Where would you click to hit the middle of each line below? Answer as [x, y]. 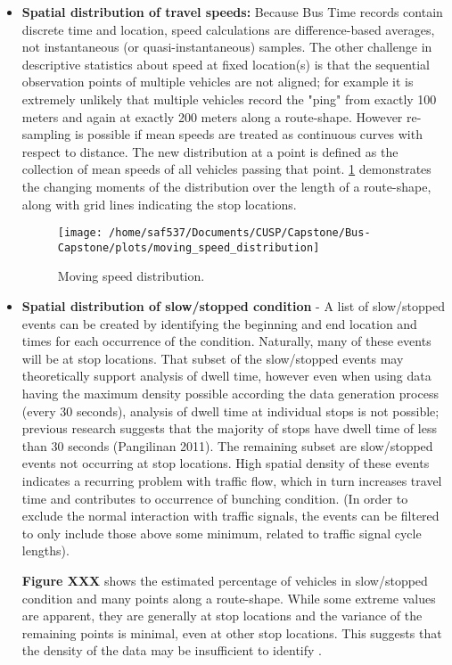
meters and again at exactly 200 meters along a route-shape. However [212, 116]
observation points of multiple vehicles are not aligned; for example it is [218, 82]
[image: [80, 233]
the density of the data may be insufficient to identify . [172, 650]
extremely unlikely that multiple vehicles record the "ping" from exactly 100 [229, 99]
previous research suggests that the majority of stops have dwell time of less [229, 428]
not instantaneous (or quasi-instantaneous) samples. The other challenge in [227, 47]
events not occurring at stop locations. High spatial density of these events [226, 463]
